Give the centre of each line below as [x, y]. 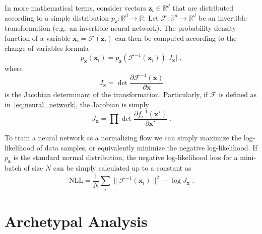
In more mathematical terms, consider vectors [75, 8]
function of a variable [38, 37]
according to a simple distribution [57, 17]
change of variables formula [47, 48]
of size [34, 168]
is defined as [238, 94]
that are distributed [203, 8]
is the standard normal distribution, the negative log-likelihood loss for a [125, 157]
